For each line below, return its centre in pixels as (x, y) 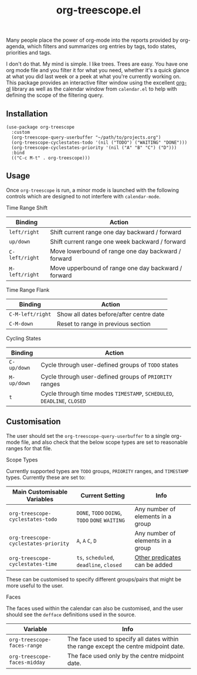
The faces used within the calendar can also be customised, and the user (95, 608)
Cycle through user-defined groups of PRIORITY (106, 376)
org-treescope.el (98, 10)
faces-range (26, 645)
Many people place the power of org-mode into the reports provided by (92, 40)
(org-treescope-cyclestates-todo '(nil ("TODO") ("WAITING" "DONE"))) (99, 143)
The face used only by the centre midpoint (125, 656)
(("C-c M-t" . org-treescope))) (51, 158)
